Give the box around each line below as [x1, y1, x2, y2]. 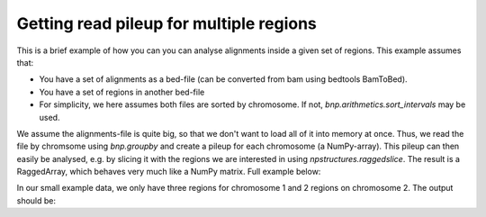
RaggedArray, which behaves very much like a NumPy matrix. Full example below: [16, 167, 321, 177]
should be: [16, 194, 57, 206]
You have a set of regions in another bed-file [39, 86, 205, 97]
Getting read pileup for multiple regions [16, 14, 317, 33]
